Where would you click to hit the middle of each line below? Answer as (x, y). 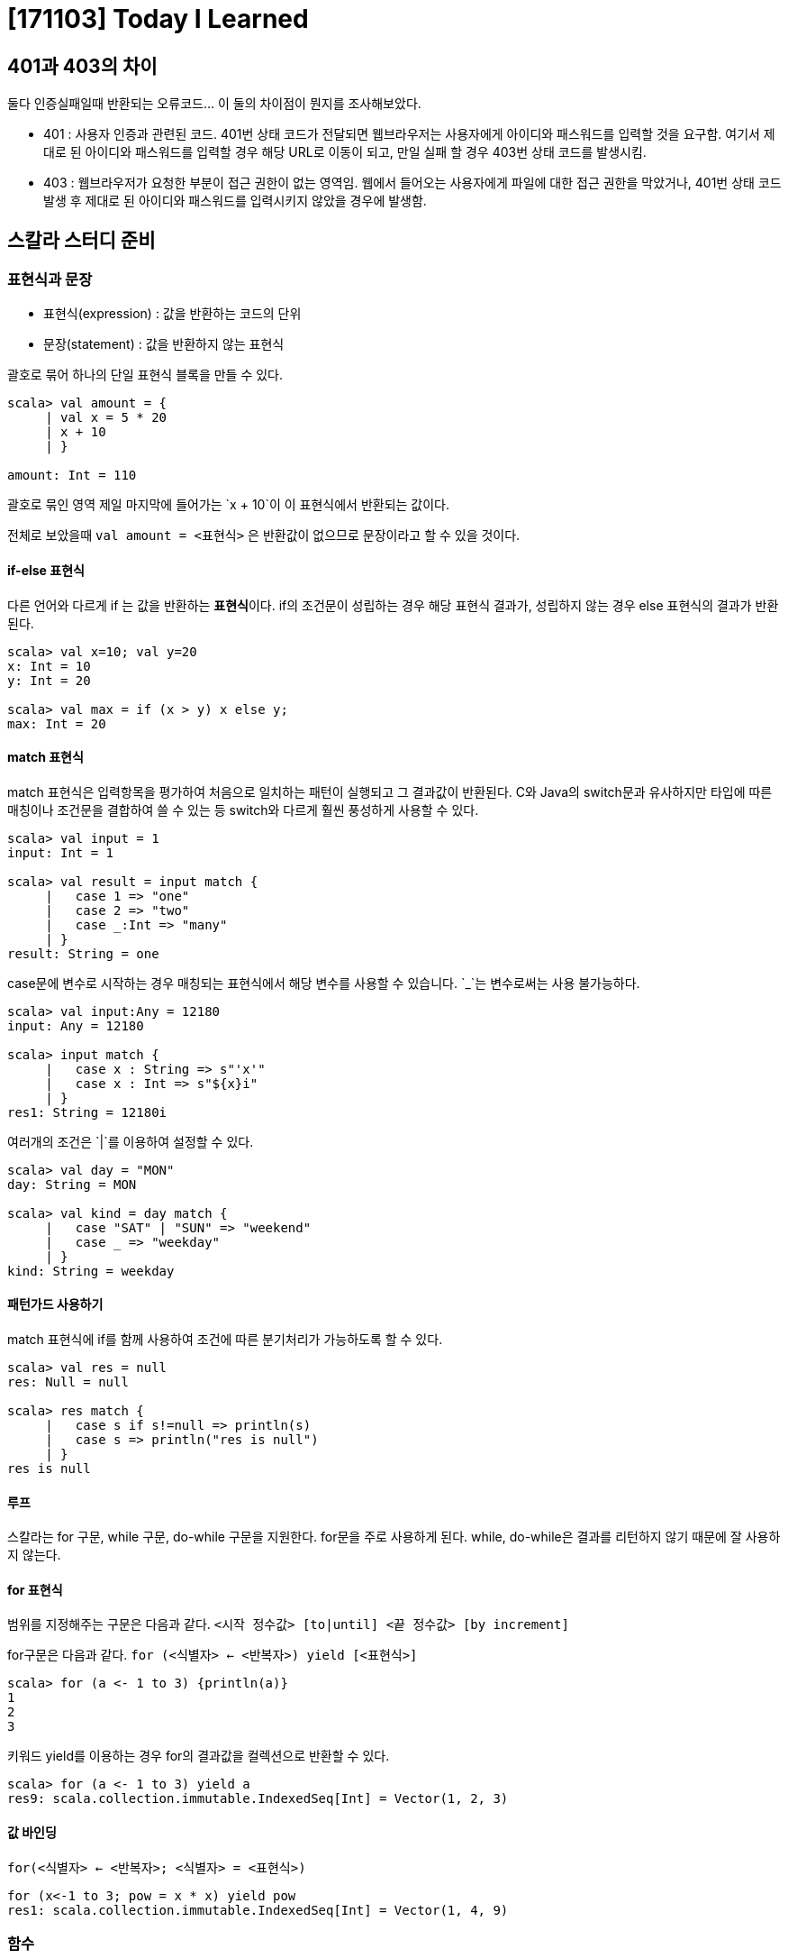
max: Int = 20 (57, 723)
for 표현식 (35, 1589)
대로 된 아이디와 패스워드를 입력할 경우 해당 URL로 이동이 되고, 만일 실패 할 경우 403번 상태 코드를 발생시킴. (345, 152)
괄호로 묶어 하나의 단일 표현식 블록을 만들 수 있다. (145, 375)
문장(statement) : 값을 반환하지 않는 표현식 (164, 344)
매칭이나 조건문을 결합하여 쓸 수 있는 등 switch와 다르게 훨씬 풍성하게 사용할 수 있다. (243, 810)
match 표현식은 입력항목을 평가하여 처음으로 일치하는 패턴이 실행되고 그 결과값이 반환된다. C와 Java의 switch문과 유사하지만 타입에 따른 (390, 791)
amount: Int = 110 (72, 476)
